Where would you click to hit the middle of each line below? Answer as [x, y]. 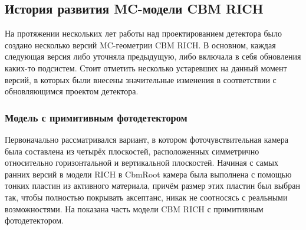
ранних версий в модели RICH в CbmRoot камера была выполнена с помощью [148, 174]
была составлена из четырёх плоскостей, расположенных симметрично [132, 151]
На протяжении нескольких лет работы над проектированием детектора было [143, 33]
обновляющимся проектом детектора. [72, 91]
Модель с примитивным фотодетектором [96, 117]
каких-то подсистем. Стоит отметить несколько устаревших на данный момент [146, 68]
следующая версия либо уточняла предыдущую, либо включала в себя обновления [153, 56]
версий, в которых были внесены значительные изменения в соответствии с [141, 79]
